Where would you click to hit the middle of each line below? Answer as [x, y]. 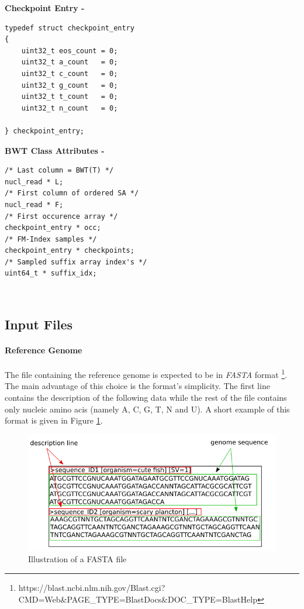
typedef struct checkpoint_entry [70, 28]
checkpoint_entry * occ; [53, 228]
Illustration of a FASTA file [77, 559]
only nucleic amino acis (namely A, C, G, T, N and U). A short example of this [147, 409]
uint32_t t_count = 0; [70, 97]
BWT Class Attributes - [55, 150]
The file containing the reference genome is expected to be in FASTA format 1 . [146, 374]
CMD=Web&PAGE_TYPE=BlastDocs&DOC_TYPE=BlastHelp [138, 599]
